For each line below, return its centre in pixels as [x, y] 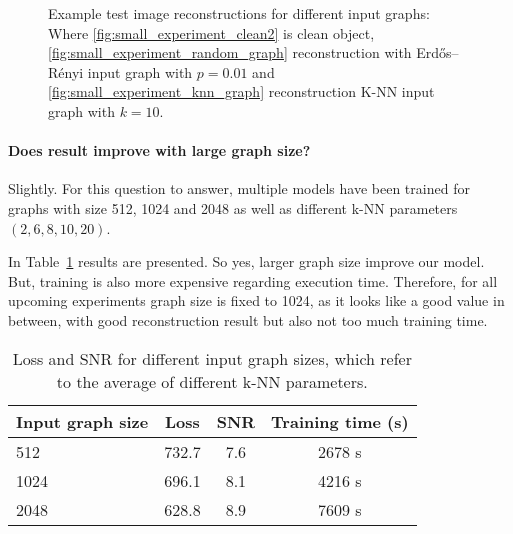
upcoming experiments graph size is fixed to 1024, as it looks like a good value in [256, 300]
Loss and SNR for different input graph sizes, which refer [212, 358]
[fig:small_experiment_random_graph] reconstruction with [230, 52]
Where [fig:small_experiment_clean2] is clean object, [211, 32]
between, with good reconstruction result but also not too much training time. [248, 319]
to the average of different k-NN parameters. [212, 381]
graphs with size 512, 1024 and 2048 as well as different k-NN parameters [233, 207]
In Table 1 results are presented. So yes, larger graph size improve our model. [246, 261]
